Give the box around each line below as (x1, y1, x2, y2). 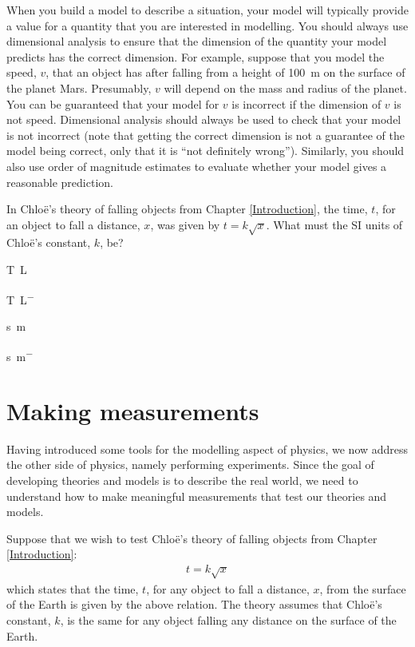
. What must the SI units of (266, 216, 403, 232)
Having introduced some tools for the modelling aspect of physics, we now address (6, 440, 409, 457)
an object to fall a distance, (6, 216, 140, 232)
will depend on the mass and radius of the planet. (164, 79, 407, 96)
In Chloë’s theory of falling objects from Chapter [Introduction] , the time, (6, 200, 368, 217)
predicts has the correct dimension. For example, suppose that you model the (6, 48, 385, 65)
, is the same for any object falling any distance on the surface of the (60, 612, 397, 629)
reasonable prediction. (6, 173, 113, 190)
